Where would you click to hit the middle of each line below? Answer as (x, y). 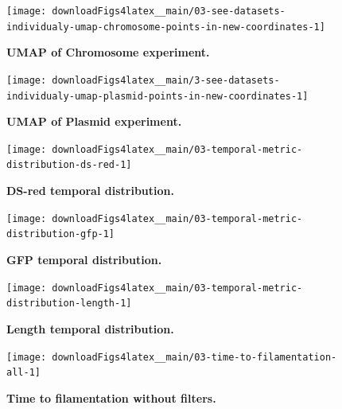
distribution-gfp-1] (61, 234)
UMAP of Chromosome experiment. (108, 52)
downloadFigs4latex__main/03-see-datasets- (169, 11)
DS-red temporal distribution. (90, 191)
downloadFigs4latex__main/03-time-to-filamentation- (194, 357)
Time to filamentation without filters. (111, 397)
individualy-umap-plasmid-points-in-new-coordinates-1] (157, 96)
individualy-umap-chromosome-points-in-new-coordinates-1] (166, 27)
